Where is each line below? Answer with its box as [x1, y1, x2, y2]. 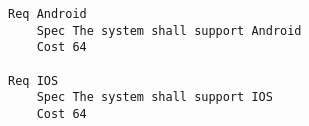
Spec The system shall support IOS [36, 90, 273, 105]
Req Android [8, 7, 87, 21]
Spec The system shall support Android [36, 23, 302, 38]
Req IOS [8, 73, 59, 88]
